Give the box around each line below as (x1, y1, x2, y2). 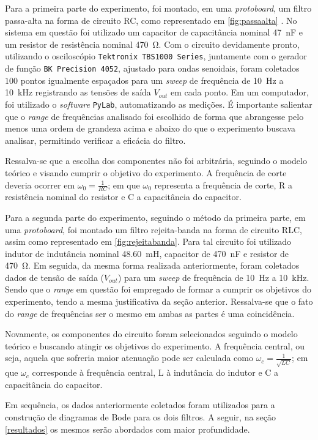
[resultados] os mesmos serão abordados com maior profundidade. (5, 422, 250, 435)
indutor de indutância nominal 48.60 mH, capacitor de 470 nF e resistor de (5, 247, 289, 259)
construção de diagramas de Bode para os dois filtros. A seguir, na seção (5, 410, 276, 423)
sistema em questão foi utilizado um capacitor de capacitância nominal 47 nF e (5, 26, 303, 39)
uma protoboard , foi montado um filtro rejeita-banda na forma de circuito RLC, (5, 223, 302, 236)
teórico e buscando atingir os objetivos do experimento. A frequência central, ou (5, 339, 305, 352)
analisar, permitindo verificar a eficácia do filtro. (5, 133, 186, 146)
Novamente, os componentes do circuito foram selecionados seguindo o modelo (5, 327, 298, 340)
